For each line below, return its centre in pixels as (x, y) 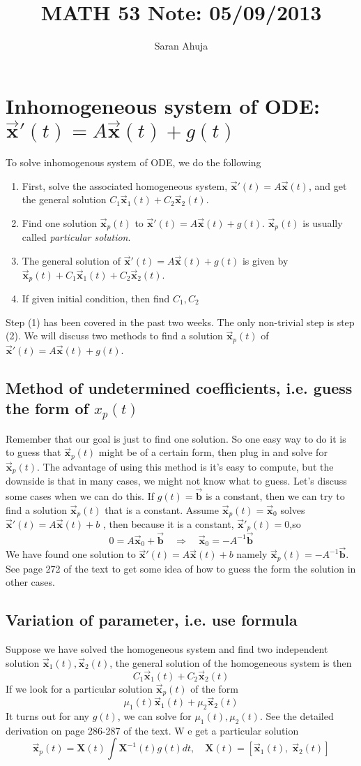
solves (293, 509)
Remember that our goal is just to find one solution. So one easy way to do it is (176, 438)
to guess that (33, 452)
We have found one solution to (71, 554)
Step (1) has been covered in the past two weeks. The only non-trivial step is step (180, 322)
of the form (214, 688)
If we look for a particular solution (79, 688)
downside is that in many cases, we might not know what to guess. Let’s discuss (176, 481)
